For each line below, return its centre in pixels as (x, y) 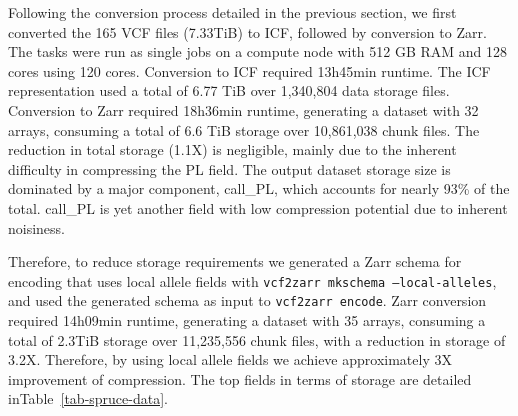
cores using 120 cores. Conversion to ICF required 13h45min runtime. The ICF (249, 70)
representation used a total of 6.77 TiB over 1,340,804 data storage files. (229, 90)
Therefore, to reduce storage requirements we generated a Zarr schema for (235, 261)
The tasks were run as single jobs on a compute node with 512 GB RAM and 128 (258, 51)
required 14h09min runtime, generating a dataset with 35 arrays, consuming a (247, 320)
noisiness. (37, 227)
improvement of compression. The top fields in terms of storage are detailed (240, 378)
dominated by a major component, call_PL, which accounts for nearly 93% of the (259, 188)
